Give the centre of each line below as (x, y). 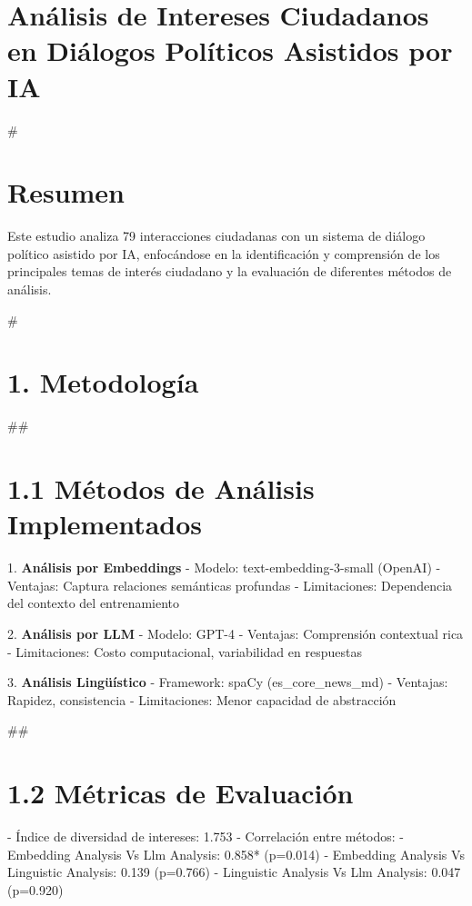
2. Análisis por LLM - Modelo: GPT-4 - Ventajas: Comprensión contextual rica (236, 633)
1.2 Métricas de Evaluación (181, 793)
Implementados (105, 524)
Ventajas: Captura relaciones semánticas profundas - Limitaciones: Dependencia (230, 585)
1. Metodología (103, 382)
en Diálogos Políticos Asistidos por (230, 50)
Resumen (66, 192)
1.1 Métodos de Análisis (161, 488)
